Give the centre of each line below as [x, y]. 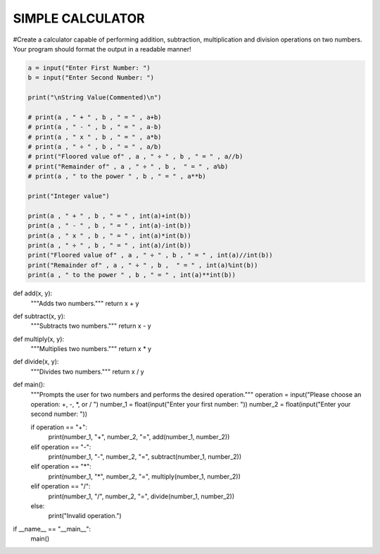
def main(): [29, 385]
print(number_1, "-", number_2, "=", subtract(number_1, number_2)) [145, 456]
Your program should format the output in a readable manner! [102, 49]
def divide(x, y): [36, 362]
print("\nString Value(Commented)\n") [95, 98]
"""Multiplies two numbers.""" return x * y [91, 349]
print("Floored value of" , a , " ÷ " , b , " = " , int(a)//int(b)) [150, 255]
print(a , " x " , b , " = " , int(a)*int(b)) [109, 235]
